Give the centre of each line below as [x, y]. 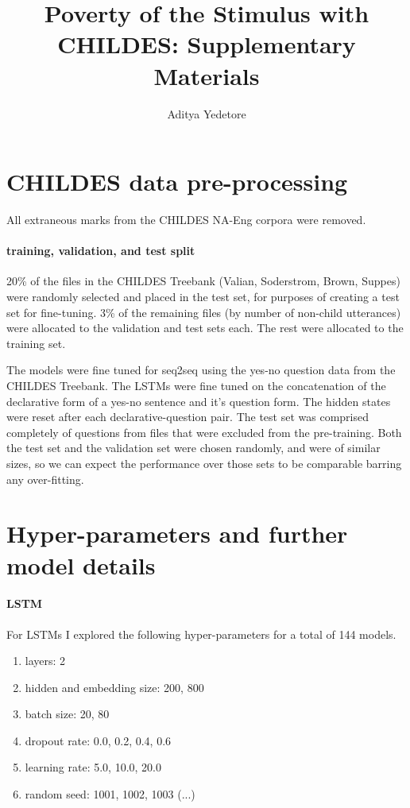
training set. [36, 343]
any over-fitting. [45, 479]
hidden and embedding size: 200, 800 [114, 687]
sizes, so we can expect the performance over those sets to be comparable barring [204, 463]
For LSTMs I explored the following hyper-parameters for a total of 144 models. [201, 634]
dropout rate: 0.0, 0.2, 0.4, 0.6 [98, 740]
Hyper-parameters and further [177, 534]
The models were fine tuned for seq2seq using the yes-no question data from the [201, 370]
